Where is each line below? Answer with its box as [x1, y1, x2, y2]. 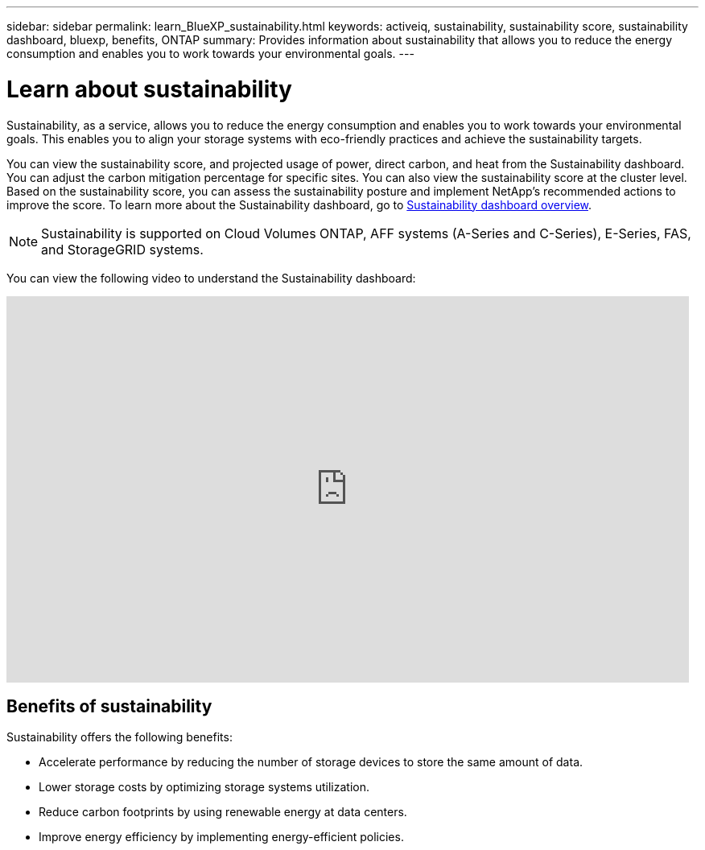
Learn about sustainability [6, 75, 292, 103]
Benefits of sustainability [6, 695, 212, 716]
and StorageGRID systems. [41, 241, 204, 258]
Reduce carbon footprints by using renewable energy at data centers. [39, 805, 407, 819]
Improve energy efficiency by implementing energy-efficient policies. [39, 830, 404, 844]
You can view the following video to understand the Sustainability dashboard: [6, 270, 416, 285]
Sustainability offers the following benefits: [6, 730, 233, 745]
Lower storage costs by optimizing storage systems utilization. [39, 780, 370, 794]
